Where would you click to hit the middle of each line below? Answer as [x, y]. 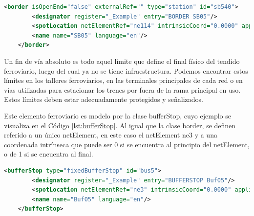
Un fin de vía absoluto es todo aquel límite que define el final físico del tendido [122, 61]
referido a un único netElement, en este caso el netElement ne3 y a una [111, 135]
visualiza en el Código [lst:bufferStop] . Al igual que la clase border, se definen [120, 125]
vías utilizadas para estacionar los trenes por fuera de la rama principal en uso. [122, 89]
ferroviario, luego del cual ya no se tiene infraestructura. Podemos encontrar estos [126, 70]
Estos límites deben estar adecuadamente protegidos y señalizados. [104, 99]
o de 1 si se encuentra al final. [49, 154]
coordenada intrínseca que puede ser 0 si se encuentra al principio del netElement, [127, 144]
